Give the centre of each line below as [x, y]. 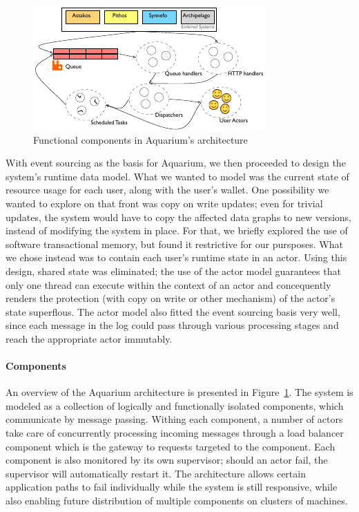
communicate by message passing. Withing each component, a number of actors [174, 419]
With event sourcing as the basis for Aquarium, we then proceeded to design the [176, 163]
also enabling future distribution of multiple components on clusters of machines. [177, 501]
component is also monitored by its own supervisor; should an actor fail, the [167, 460]
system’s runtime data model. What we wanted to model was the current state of [177, 176]
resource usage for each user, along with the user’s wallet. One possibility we [167, 190]
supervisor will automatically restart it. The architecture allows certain [156, 473]
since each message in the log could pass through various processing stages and [172, 325]
